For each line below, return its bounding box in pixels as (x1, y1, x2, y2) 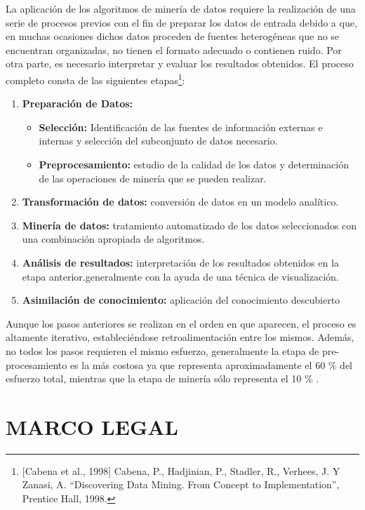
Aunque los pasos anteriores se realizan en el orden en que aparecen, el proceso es (6, 316, 357, 330)
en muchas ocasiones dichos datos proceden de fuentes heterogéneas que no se (6, 29, 340, 43)
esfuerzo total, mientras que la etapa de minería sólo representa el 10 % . (6, 371, 319, 386)
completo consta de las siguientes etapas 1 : (6, 70, 185, 87)
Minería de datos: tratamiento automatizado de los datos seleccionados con (22, 217, 357, 232)
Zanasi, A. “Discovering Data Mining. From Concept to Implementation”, (22, 477, 340, 492)
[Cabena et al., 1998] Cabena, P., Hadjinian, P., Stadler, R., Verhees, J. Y (22, 463, 340, 478)
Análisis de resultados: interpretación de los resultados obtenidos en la (22, 255, 339, 269)
